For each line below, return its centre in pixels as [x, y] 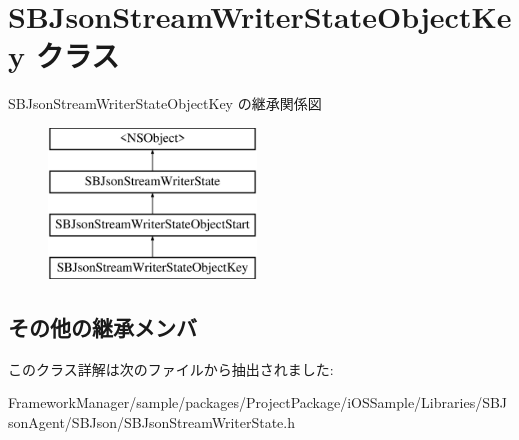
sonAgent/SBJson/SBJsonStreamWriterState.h [151, 422]
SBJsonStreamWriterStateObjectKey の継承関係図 [165, 103]
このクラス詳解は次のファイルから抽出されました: [171, 368]
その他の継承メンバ [102, 327]
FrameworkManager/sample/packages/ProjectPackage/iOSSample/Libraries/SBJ [258, 402]
